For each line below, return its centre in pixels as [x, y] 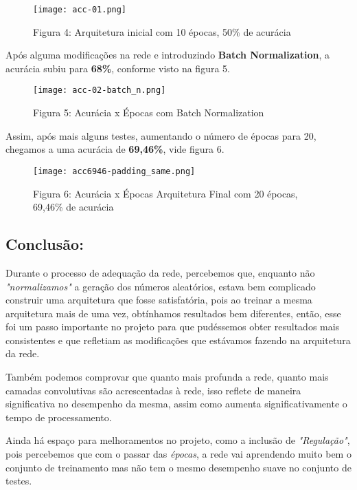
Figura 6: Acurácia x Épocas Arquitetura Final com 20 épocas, [165, 193]
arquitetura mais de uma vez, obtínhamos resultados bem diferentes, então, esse [173, 313]
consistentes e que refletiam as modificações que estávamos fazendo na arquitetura [178, 340]
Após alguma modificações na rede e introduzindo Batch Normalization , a [168, 55]
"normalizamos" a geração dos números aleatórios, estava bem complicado [161, 286]
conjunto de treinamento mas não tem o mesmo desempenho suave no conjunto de [178, 467]
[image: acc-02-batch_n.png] [100, 90]
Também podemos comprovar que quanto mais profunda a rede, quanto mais [167, 377]
